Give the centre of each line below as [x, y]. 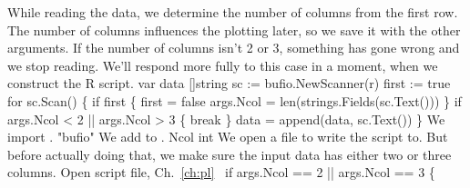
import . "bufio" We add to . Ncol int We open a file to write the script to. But [228, 137]
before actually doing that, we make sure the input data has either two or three [230, 154]
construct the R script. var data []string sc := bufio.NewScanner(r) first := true [229, 83]
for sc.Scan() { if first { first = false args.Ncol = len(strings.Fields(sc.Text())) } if [235, 100]
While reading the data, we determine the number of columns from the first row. [233, 12]
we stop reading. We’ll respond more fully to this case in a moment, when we [223, 65]
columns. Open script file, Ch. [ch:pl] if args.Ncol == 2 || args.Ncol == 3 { [221, 172]
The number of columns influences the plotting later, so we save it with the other [234, 30]
